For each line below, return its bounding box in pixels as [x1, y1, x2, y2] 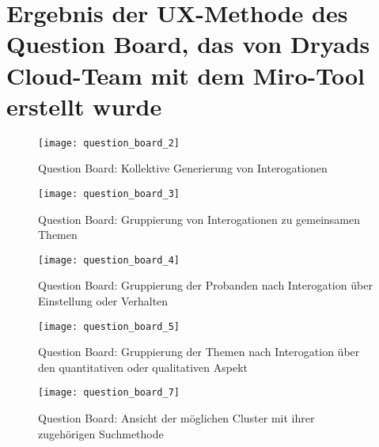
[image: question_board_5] [38, 320, 180, 332]
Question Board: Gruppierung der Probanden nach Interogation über [38, 277, 373, 294]
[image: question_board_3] [38, 188, 180, 199]
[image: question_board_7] [38, 387, 180, 399]
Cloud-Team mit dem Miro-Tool [6, 59, 366, 91]
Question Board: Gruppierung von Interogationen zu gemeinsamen [38, 210, 361, 227]
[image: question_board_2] [38, 137, 180, 149]
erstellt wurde [6, 89, 162, 122]
